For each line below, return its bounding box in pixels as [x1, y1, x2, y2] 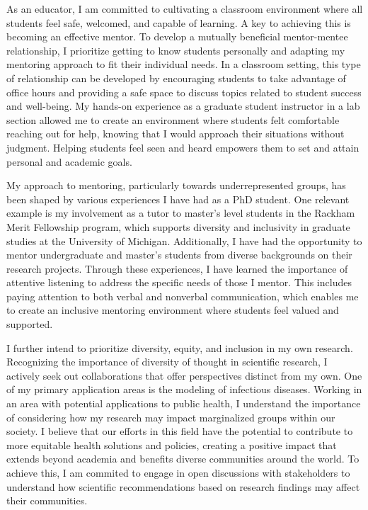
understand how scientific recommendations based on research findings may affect [6, 479, 360, 494]
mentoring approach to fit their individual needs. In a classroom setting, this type [6, 57, 361, 72]
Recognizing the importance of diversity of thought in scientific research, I [6, 354, 328, 369]
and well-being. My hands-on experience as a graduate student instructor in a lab [6, 98, 360, 113]
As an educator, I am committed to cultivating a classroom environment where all [6, 1, 363, 16]
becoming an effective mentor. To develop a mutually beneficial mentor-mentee [6, 29, 348, 44]
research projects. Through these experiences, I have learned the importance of [6, 261, 348, 276]
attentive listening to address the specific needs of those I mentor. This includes [6, 275, 352, 290]
